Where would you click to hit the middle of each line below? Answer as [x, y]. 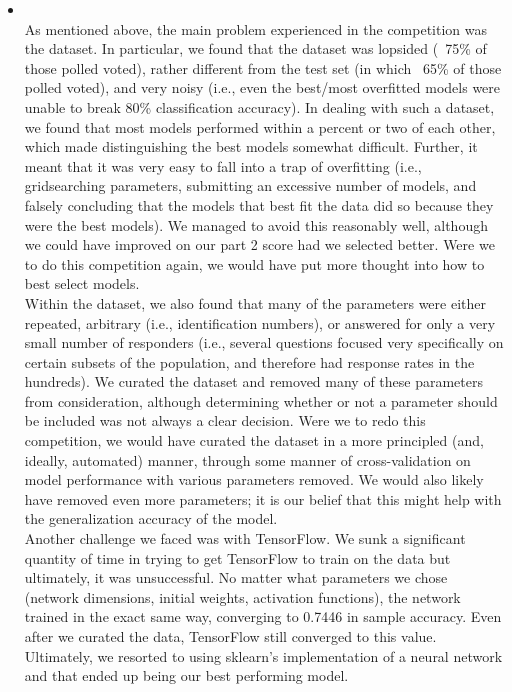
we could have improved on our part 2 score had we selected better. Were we [259, 244]
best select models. [82, 283]
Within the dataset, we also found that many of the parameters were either [255, 302]
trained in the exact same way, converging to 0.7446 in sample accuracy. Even [263, 616]
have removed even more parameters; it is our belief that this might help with [263, 498]
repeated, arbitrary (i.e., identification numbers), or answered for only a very [260, 322]
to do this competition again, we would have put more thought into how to [254, 263]
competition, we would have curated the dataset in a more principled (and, [254, 440]
